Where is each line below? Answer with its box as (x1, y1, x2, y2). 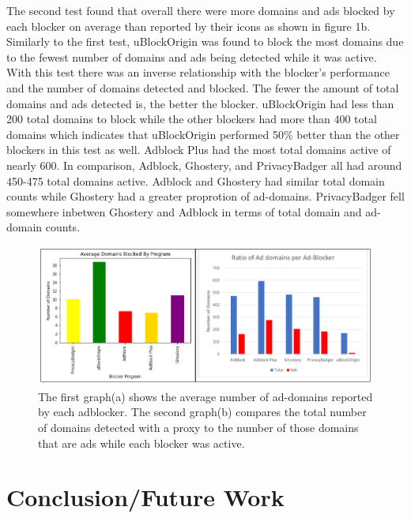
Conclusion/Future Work (6, 481, 285, 513)
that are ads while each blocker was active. (38, 434, 245, 451)
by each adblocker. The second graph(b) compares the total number (38, 404, 367, 420)
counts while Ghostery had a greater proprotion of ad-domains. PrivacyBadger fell (6, 188, 405, 205)
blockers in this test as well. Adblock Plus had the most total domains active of (6, 141, 391, 158)
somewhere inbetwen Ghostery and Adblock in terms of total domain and (6, 203, 362, 220)
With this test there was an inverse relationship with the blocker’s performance (6, 64, 390, 81)
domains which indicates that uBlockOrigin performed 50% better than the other (6, 126, 400, 142)
